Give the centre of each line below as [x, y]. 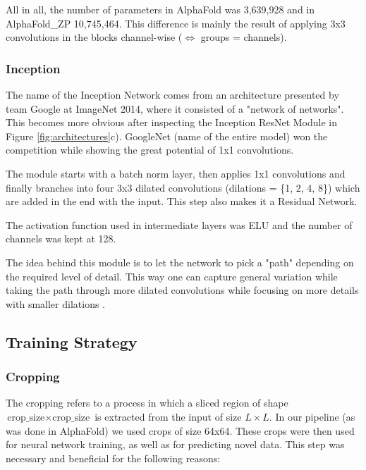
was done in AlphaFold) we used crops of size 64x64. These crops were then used [180, 430]
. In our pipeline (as [312, 416]
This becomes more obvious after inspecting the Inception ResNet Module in [172, 122]
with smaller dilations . [55, 303]
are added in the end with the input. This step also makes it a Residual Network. [182, 201]
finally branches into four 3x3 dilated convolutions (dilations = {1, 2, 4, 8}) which [183, 187]
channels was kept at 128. [61, 239]
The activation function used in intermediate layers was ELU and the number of [179, 224]
